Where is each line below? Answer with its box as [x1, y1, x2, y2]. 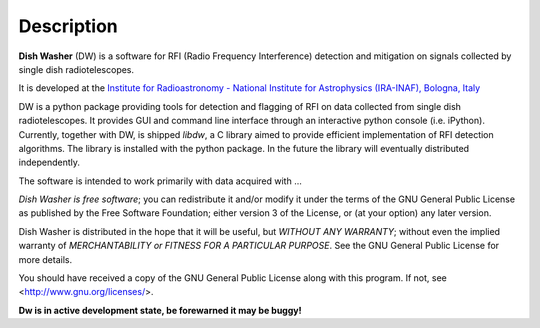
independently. [18, 156, 80, 169]
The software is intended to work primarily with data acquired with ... [18, 175, 302, 187]
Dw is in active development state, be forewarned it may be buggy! [18, 304, 302, 316]
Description [18, 15, 119, 37]
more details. [18, 253, 73, 265]
